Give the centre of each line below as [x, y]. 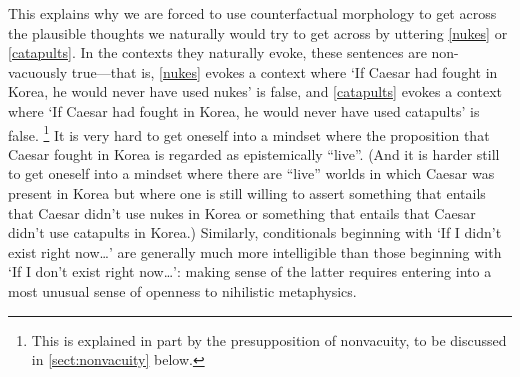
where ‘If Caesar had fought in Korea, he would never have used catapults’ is [244, 110]
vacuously [38, 71]
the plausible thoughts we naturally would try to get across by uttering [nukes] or [258, 32]
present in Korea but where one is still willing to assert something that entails [247, 193]
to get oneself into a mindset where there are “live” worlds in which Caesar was [251, 173]
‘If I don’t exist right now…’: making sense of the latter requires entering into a [250, 271]
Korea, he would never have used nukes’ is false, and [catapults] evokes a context [255, 91]
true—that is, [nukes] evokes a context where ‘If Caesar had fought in [284, 71]
